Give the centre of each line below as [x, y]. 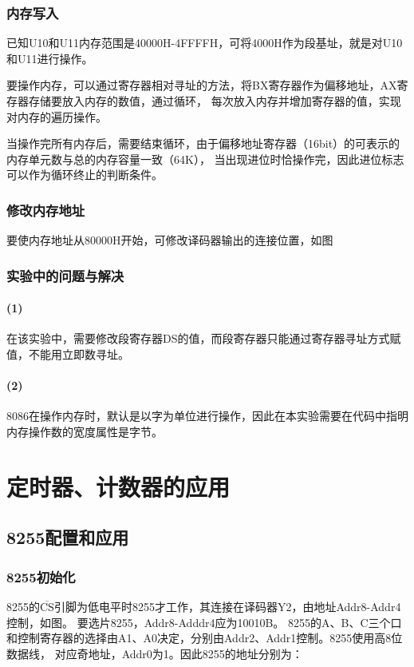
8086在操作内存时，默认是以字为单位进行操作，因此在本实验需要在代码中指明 [207, 416]
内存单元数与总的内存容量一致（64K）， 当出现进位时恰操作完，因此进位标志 [205, 159]
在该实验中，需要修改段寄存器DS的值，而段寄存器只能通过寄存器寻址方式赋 [204, 338]
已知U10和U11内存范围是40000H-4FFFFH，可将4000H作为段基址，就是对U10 [205, 43]
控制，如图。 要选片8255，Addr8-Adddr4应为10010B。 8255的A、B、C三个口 [204, 622]
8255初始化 [41, 576]
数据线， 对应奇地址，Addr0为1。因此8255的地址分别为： [155, 653]
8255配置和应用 [68, 537]
